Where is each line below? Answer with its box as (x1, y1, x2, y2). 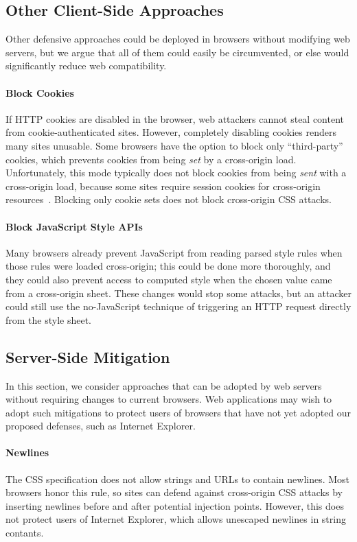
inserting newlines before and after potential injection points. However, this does (5, 498, 344, 512)
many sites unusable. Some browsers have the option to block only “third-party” (5, 138, 343, 152)
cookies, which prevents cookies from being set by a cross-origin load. (5, 152, 297, 166)
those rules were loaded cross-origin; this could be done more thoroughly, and (5, 259, 331, 273)
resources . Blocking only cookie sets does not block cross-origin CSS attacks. (5, 192, 332, 207)
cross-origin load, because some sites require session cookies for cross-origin (5, 178, 321, 193)
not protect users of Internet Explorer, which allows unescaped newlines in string (5, 512, 346, 526)
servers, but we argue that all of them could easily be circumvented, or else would (5, 45, 349, 59)
